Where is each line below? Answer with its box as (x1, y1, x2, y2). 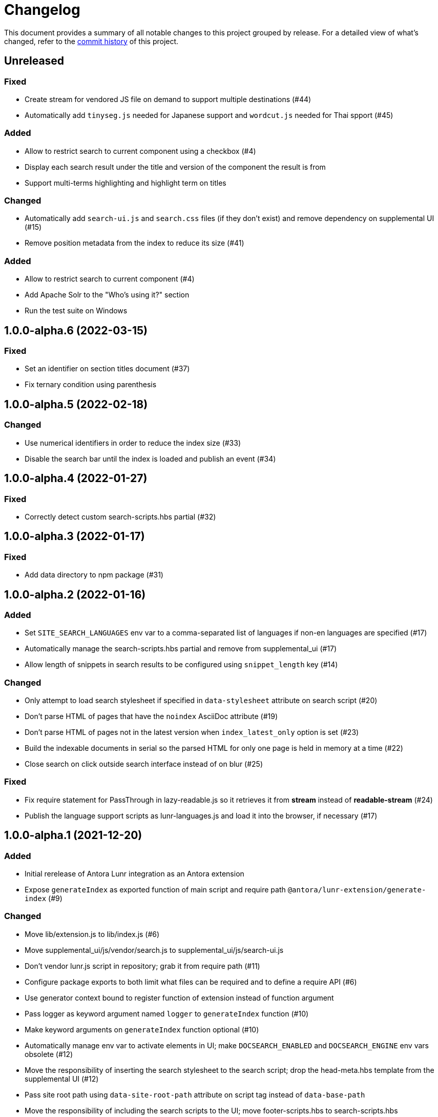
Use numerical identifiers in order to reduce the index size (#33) (25, 438, 241, 447)
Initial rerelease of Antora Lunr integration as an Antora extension (25, 869, 244, 879)
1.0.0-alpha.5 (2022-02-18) (4, 397, 148, 411)
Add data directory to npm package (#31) (25, 570, 163, 580)
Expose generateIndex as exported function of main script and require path (25, 885, 286, 894)
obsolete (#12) (25, 1049, 73, 1059)
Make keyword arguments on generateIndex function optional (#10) (25, 1025, 259, 1034)
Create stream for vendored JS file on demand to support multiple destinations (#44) (25, 94, 311, 104)
